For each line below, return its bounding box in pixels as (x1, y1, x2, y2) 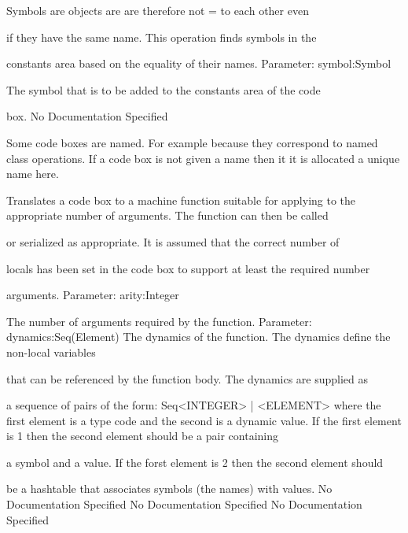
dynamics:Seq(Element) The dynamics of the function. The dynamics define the (6, 328, 391, 345)
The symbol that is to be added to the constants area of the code (6, 81, 321, 98)
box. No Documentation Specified (6, 108, 168, 124)
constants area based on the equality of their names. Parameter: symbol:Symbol (6, 55, 391, 72)
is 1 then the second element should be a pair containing (6, 428, 278, 444)
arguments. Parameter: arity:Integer (6, 287, 179, 303)
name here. (6, 165, 59, 182)
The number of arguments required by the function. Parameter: (6, 313, 312, 329)
